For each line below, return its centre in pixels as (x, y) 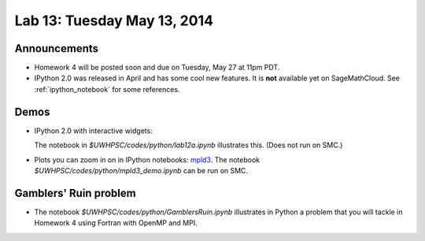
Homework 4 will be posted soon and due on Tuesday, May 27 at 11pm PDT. (157, 68)
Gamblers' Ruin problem (76, 193)
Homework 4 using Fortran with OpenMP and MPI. (116, 223)
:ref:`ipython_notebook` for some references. (107, 89)
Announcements (56, 48)
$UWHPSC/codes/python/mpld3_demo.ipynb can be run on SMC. (141, 170)
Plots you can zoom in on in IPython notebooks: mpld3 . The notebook (147, 159)
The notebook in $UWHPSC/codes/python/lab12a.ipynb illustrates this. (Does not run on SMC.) (188, 145)
